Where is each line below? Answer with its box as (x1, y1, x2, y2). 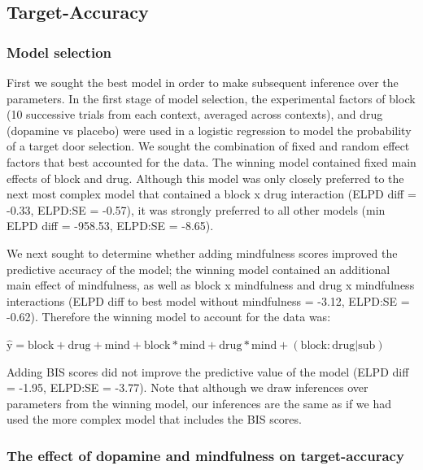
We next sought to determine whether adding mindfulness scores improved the (7, 244, 398, 261)
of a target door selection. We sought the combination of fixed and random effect (7, 137, 410, 154)
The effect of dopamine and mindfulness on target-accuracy (7, 445, 404, 465)
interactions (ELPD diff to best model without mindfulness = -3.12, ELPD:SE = (7, 292, 410, 309)
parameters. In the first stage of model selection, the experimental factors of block (7, 89, 416, 107)
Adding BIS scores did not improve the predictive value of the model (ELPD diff (7, 363, 409, 380)
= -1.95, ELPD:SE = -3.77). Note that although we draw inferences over (7, 379, 368, 396)
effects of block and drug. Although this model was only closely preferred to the (7, 169, 404, 186)
